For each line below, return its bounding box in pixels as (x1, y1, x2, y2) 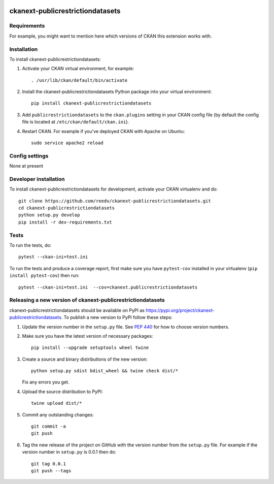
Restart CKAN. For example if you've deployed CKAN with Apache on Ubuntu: (22, 128, 185, 134)
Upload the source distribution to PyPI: (22, 389, 103, 395)
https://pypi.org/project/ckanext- (145, 307, 215, 313)
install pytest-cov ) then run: (9, 272, 80, 279)
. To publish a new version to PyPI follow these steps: (61, 314, 173, 320)
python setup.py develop (18, 212, 80, 218)
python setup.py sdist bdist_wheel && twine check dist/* (31, 368, 179, 374)
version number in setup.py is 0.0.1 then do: (22, 449, 117, 455)
